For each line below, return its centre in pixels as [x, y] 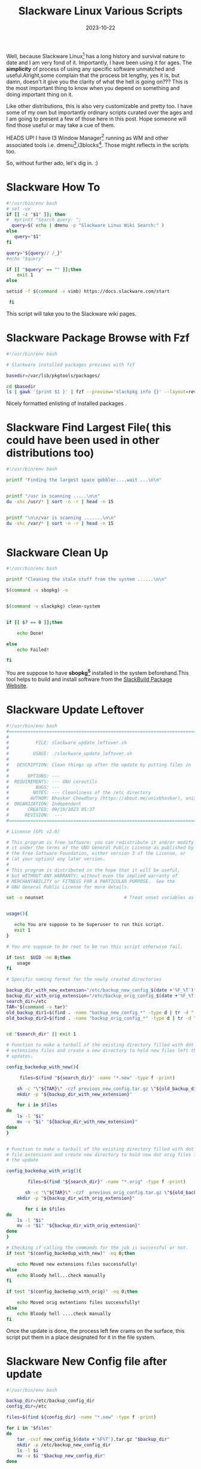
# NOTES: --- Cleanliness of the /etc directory [79, 793]
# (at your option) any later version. [56, 859]
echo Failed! [33, 650]
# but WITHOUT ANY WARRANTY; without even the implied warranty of [92, 876]
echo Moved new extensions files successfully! [77, 1264]
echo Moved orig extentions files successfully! [79, 1303]
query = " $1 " [28, 237]
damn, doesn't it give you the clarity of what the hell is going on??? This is [97, 82]
